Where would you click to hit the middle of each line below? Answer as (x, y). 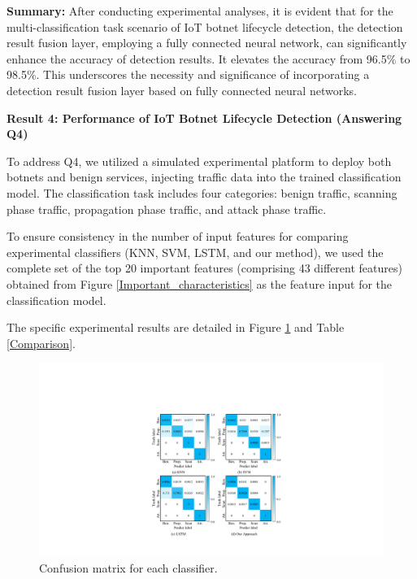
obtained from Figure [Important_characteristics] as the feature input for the (200, 283)
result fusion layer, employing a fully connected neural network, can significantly (207, 43)
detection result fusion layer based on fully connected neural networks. (182, 90)
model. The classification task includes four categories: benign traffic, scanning (202, 192)
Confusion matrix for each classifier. (128, 568)
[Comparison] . (41, 343)
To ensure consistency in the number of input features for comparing (178, 236)
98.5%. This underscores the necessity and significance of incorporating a (188, 74)
